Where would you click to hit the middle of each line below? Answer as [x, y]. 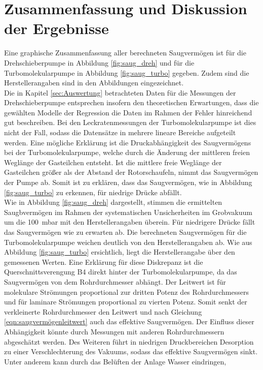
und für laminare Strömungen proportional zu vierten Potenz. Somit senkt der [126, 302]
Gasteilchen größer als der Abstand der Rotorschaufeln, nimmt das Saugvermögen [131, 172]
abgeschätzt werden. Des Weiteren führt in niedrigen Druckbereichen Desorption [129, 341]
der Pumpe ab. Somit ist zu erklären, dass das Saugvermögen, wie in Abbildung [128, 182]
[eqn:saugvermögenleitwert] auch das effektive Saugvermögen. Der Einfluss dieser [129, 321]
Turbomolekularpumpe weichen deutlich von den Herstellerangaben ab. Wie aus [128, 242]
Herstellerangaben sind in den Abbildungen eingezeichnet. [94, 83]
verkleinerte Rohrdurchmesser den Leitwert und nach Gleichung [103, 311]
